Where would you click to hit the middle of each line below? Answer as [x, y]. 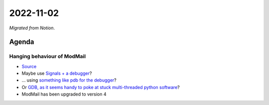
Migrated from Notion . [32, 28]
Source [29, 66]
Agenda [22, 42]
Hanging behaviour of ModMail [48, 56]
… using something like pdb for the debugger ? [69, 80]
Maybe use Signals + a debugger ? [57, 73]
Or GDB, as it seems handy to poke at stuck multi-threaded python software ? [101, 87]
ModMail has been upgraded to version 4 [64, 94]
